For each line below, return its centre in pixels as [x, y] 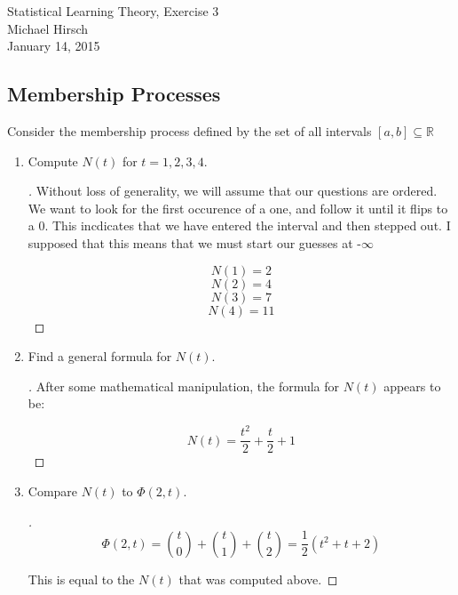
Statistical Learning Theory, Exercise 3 [113, 11]
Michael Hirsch [48, 28]
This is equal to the [81, 579]
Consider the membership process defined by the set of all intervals [190, 130]
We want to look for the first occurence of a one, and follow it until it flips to [238, 208]
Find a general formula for [100, 356]
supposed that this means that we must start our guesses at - [195, 242]
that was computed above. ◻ [258, 579]
